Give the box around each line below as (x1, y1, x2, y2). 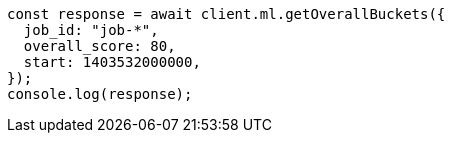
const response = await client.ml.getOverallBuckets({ (7, 6, 446, 22)
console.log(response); (7, 86, 193, 102)
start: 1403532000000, (23, 54, 201, 70)
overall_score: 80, (23, 38, 176, 54)
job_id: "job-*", (23, 22, 159, 38)
